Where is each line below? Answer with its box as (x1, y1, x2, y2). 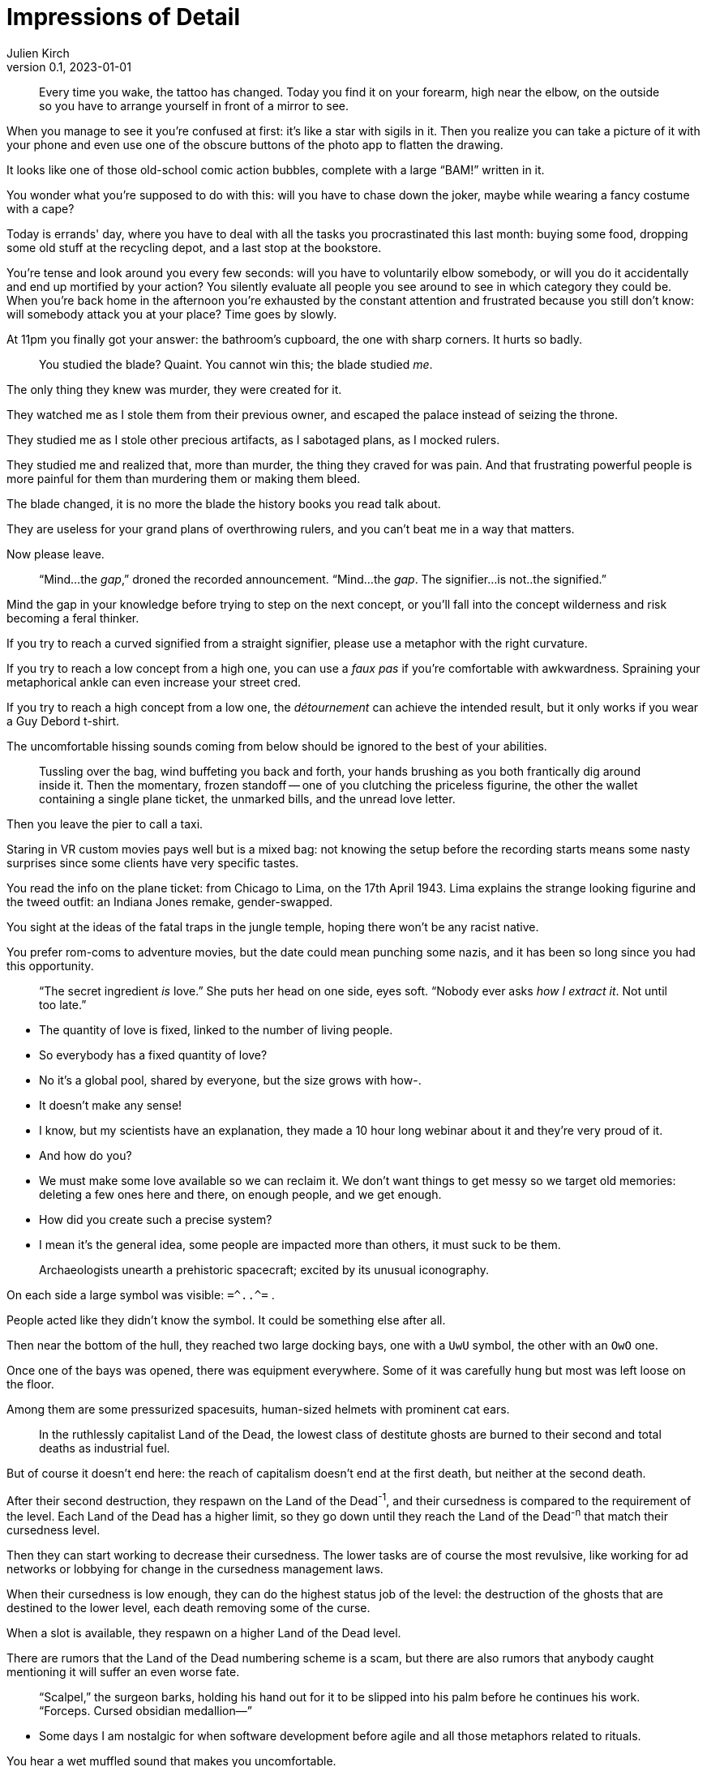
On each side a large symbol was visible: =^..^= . (6, 1287, 275, 1302)
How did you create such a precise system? (39, 1212, 272, 1226)
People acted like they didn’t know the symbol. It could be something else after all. (6, 1312, 446, 1327)
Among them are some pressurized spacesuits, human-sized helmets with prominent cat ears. (6, 1401, 510, 1416)
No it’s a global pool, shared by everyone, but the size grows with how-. (39, 1072, 422, 1087)
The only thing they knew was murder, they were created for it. (6, 382, 342, 396)
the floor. (6, 1376, 54, 1391)
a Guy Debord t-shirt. (6, 713, 120, 728)
